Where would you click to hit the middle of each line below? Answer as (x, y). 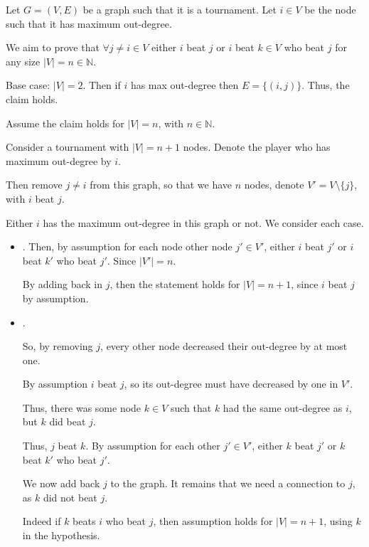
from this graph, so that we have (161, 185)
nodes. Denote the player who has (257, 147)
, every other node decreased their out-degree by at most (224, 346)
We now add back (61, 483)
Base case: (28, 85)
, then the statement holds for (175, 284)
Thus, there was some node (82, 407)
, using (338, 521)
